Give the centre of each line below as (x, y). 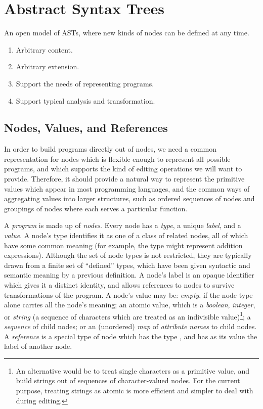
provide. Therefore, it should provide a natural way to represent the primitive (124, 179)
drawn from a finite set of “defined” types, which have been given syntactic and (127, 265)
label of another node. (38, 346)
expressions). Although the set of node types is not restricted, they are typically (128, 255)
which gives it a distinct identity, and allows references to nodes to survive (119, 285)
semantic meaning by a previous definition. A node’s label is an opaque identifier (129, 275)
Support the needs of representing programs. (85, 83)
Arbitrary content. (44, 49)
